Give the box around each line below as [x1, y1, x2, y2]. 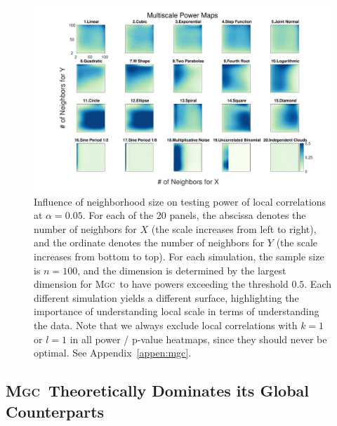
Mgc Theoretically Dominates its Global [6, 380, 310, 401]
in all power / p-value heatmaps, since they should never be [70, 331, 327, 346]
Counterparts [6, 400, 105, 422]
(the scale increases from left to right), [151, 221, 317, 236]
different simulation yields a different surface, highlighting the [34, 290, 299, 305]
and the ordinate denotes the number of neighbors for [34, 235, 265, 250]
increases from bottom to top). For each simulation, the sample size [34, 248, 324, 263]
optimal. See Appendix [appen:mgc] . [34, 345, 192, 360]
